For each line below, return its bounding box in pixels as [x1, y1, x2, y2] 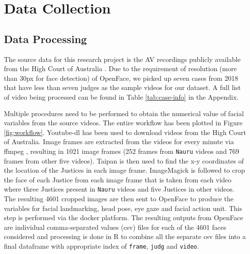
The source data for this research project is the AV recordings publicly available [4, 54, 241, 64]
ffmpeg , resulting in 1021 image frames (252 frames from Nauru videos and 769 [4, 146, 239, 156]
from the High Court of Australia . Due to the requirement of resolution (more [4, 63, 237, 74]
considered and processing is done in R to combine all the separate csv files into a [4, 231, 246, 241]
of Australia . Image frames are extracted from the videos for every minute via [4, 136, 234, 147]
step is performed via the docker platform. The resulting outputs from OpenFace [4, 212, 243, 223]
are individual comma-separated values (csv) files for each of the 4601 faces [4, 222, 226, 232]
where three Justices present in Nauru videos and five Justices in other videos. [4, 184, 235, 194]
